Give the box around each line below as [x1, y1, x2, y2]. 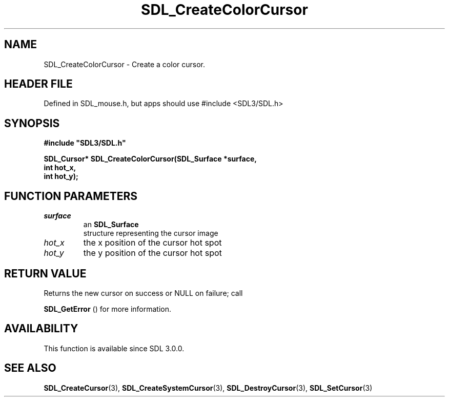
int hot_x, [44, 163, 76, 172]
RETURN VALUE [4, 267, 87, 280]
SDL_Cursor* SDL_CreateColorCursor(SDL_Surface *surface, [44, 154, 257, 164]
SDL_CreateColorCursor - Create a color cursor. [44, 59, 205, 69]
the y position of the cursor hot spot [83, 248, 222, 258]
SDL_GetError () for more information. [44, 304, 172, 313]
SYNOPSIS [4, 116, 60, 130]
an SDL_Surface [83, 220, 139, 229]
